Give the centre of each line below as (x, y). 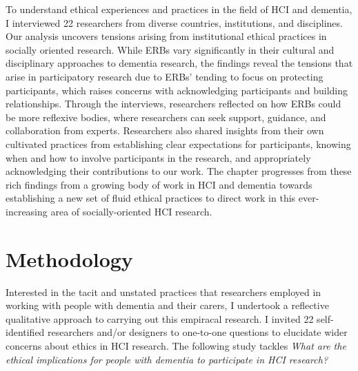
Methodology (69, 258)
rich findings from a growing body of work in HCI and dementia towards (159, 184)
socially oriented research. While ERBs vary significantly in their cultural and (170, 49)
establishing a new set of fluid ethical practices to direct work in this (151, 198)
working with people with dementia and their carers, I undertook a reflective (167, 305)
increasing (27, 211)
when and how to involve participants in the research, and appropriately (158, 157)
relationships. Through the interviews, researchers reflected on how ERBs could (173, 104)
